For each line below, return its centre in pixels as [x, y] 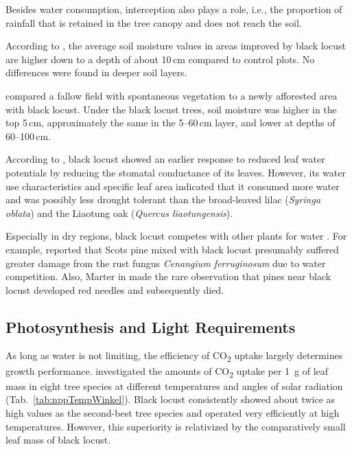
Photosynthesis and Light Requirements [151, 326]
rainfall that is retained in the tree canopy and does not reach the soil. [154, 22]
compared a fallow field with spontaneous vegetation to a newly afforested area [172, 95]
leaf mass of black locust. [58, 440]
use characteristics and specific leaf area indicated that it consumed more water [173, 186]
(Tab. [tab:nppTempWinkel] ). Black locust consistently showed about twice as [171, 399]
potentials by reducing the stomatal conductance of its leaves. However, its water [176, 172]
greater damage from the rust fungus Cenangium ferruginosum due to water [166, 263]
